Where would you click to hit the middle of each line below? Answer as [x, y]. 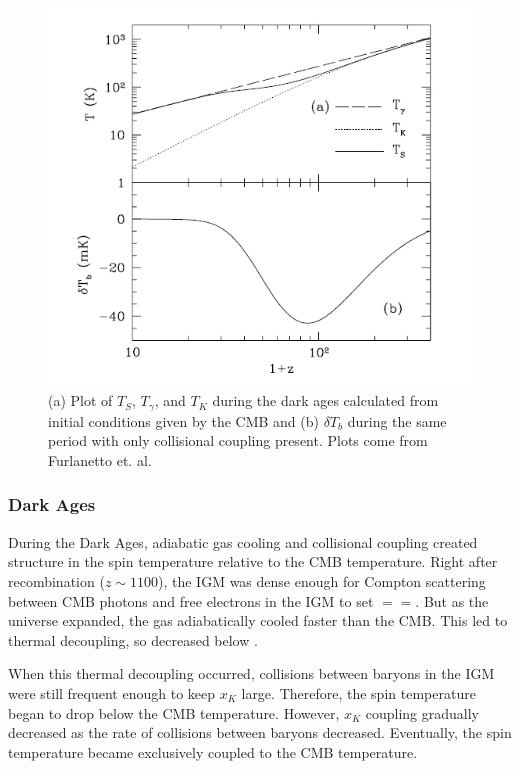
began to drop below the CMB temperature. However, [174, 712]
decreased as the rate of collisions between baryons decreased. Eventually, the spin [260, 732]
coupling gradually [422, 712]
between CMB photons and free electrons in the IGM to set [191, 600]
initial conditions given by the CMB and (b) [183, 420]
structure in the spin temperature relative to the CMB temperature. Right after [253, 561]
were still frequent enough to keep [112, 692]
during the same [397, 420]
